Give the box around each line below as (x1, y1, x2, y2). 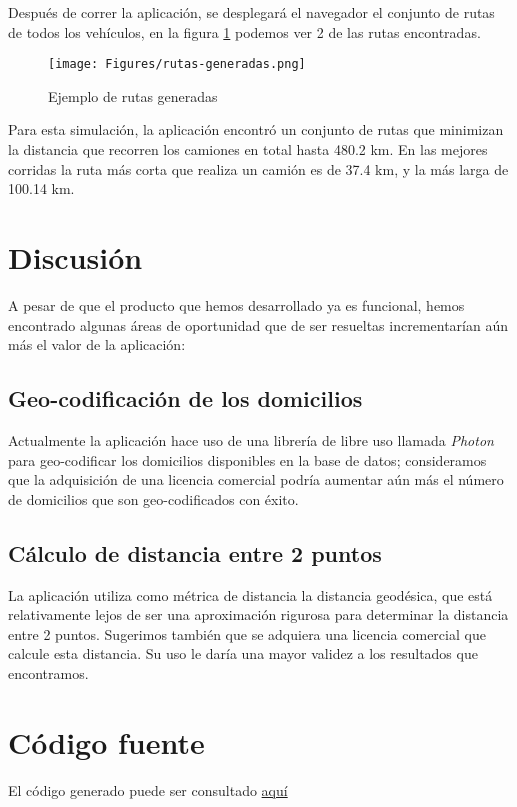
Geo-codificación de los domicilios (8, 383, 363, 414)
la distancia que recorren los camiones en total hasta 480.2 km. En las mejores (8, 139, 488, 160)
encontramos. (8, 662, 89, 683)
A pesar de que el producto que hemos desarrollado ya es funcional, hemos (8, 294, 465, 315)
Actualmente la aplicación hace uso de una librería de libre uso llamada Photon (8, 429, 494, 450)
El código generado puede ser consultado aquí (8, 779, 288, 800)
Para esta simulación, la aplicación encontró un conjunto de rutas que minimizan (8, 119, 504, 140)
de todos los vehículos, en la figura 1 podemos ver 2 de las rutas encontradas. (8, 21, 481, 42)
